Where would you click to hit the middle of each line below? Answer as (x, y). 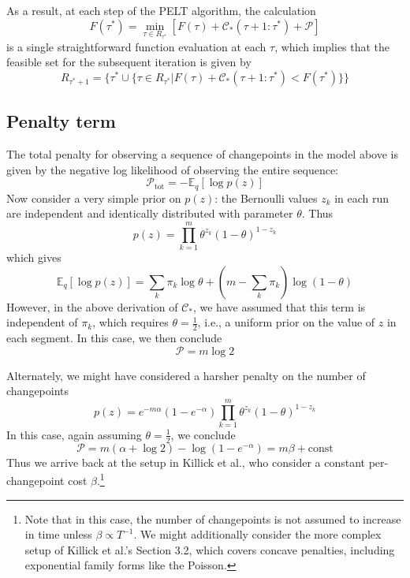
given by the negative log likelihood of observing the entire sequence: (173, 169)
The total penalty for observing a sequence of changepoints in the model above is (202, 154)
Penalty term (61, 121)
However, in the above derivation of (92, 306)
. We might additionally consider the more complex (257, 534)
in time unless (58, 534)
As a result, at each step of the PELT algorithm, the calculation (161, 10)
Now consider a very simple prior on (94, 198)
